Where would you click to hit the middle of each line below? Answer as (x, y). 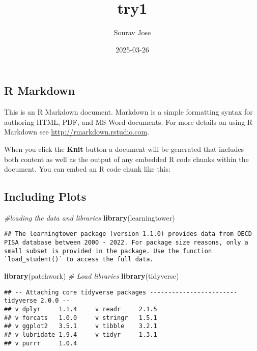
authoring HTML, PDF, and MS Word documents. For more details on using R (128, 121)
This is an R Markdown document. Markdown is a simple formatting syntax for (128, 112)
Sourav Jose (132, 32)
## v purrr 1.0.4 (41, 343)
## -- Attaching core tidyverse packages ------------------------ (121, 292)
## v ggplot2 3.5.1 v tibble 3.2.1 (81, 326)
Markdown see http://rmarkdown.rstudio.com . (77, 132)
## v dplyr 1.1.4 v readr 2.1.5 (81, 309)
